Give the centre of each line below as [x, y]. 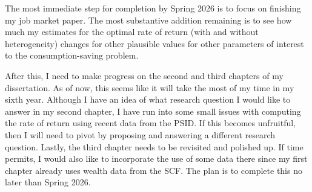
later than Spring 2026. [48, 182]
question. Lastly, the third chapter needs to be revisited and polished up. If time [154, 146]
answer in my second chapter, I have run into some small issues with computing [153, 111]
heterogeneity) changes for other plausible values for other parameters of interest [154, 43]
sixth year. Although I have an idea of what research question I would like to [148, 99]
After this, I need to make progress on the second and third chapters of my [144, 75]
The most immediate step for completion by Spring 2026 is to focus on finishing [153, 8]
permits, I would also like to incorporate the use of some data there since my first [156, 158]
